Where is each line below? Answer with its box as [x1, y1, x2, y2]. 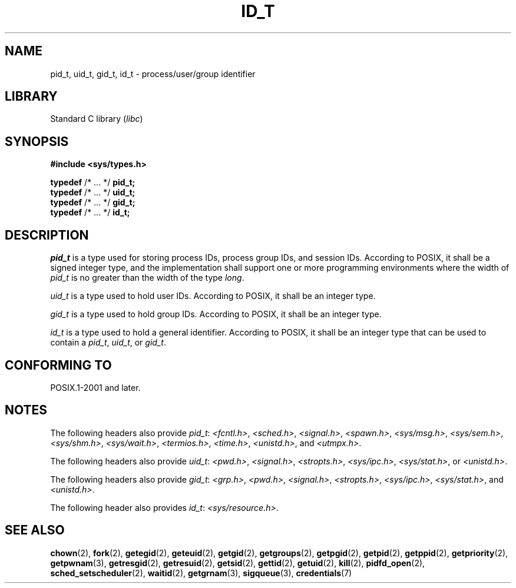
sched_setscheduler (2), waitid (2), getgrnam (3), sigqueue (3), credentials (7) [50, 567, 352, 578]
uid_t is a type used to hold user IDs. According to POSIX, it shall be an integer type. [50, 291, 376, 301]
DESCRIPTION [5, 227, 89, 242]
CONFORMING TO [5, 357, 112, 373]
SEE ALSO [5, 523, 65, 538]
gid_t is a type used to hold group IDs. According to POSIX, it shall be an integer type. [50, 309, 382, 320]
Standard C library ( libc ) [50, 114, 143, 124]
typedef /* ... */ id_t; [50, 207, 130, 218]
